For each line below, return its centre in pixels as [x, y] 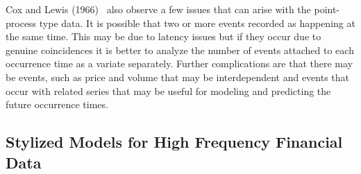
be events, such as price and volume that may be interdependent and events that [178, 77]
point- [327, 9]
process [21, 23]
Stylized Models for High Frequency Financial [174, 142]
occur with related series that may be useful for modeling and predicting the [168, 90]
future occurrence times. [57, 104]
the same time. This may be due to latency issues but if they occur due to [163, 36]
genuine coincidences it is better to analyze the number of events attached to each [180, 50]
